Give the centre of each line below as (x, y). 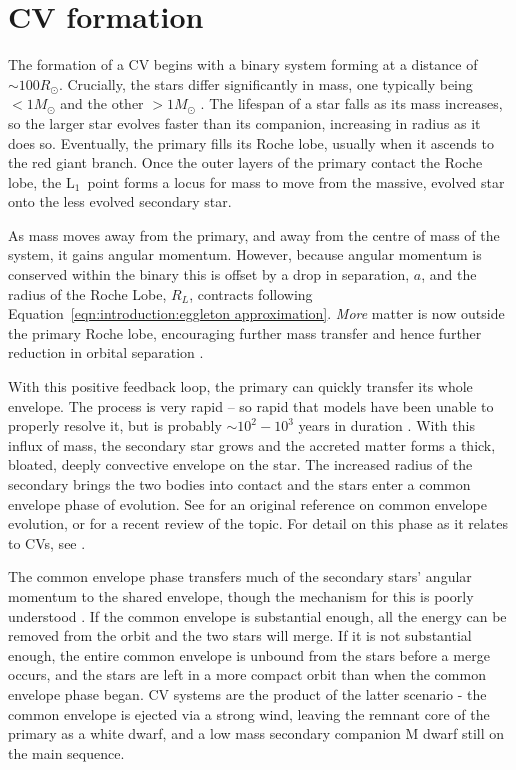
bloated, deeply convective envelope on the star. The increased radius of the (240, 464)
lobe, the (35, 181)
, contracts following (251, 293)
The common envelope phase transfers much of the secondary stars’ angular (240, 576)
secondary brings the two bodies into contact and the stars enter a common (239, 484)
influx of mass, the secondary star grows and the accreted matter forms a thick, (252, 444)
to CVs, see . (47, 542)
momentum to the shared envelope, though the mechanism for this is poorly (241, 595)
